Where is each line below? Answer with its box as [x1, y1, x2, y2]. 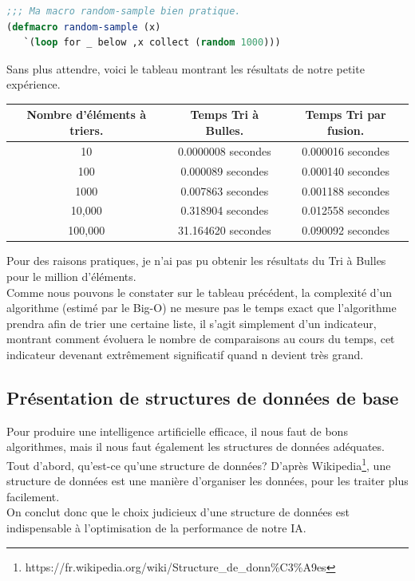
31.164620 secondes [177, 222, 271, 239]
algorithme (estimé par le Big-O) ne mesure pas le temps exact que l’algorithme [6, 299, 397, 316]
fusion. [326, 122, 365, 139]
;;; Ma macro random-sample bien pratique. [6, 6, 241, 17]
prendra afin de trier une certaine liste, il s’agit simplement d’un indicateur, [6, 314, 377, 331]
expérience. [6, 76, 61, 93]
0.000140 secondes [302, 162, 389, 179]
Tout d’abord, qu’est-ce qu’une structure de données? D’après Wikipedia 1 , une [6, 454, 391, 473]
